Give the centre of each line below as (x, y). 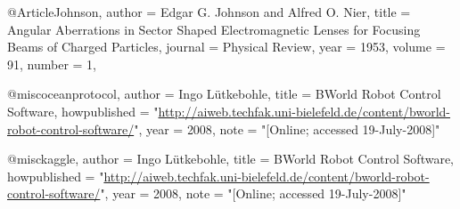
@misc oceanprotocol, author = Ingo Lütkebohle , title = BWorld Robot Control (224, 94)
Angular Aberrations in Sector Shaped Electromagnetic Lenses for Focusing (214, 29)
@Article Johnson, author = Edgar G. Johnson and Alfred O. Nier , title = (209, 12)
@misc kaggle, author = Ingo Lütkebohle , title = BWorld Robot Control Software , (231, 159)
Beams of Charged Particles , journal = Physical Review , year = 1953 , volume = (226, 47)
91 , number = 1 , (52, 64)
